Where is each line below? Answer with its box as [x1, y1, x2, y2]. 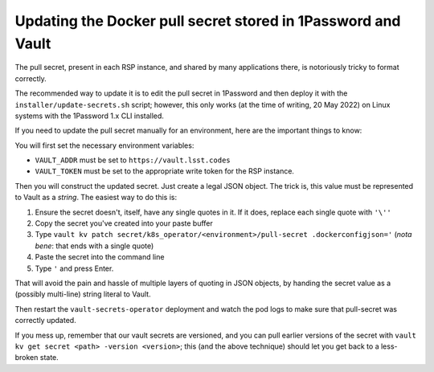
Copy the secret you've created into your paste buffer [35, 219, 213, 228]
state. [39, 353, 59, 362]
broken [14, 353, 39, 362]
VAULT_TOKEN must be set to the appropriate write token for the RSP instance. [35, 166, 295, 176]
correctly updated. [14, 316, 76, 325]
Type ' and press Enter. [35, 264, 114, 273]
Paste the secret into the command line [35, 252, 165, 262]
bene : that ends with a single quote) [35, 241, 154, 251]
